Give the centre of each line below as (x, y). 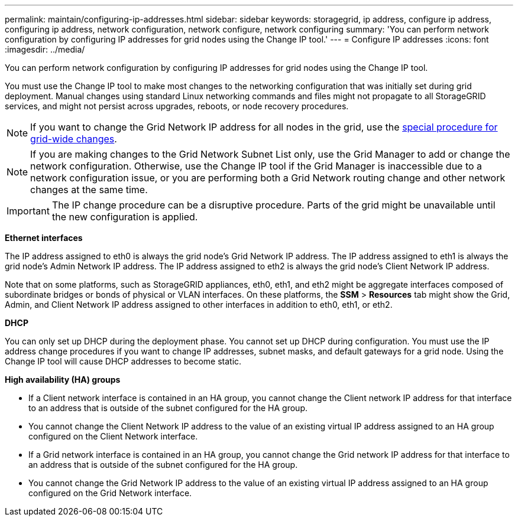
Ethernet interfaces (44, 238)
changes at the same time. (89, 190)
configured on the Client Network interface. (113, 436)
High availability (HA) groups (63, 380)
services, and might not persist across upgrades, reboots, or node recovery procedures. (177, 106)
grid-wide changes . (74, 139)
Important (28, 211)
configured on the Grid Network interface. (110, 493)
